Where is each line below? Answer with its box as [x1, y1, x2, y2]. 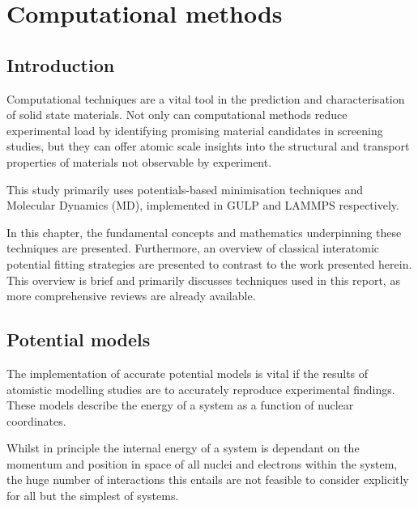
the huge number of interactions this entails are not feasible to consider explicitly [6, 471, 409, 488]
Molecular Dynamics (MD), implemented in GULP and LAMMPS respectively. [6, 197, 399, 214]
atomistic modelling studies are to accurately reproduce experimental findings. [6, 380, 395, 397]
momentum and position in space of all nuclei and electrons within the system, [6, 455, 398, 472]
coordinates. [6, 412, 66, 429]
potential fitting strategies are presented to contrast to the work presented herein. [6, 255, 412, 272]
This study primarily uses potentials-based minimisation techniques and [6, 180, 364, 197]
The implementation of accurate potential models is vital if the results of [6, 364, 369, 381]
